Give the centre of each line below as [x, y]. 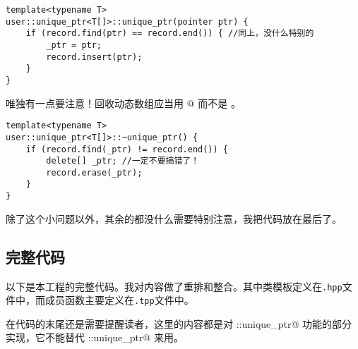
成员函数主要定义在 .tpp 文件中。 [119, 300]
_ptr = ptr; [74, 45]
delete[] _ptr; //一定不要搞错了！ [123, 161]
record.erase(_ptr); [94, 172]
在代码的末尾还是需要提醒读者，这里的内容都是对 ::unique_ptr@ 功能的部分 [179, 323]
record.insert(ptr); [94, 57]
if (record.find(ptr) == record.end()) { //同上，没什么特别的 [170, 33]
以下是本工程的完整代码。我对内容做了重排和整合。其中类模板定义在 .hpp [174, 286]
